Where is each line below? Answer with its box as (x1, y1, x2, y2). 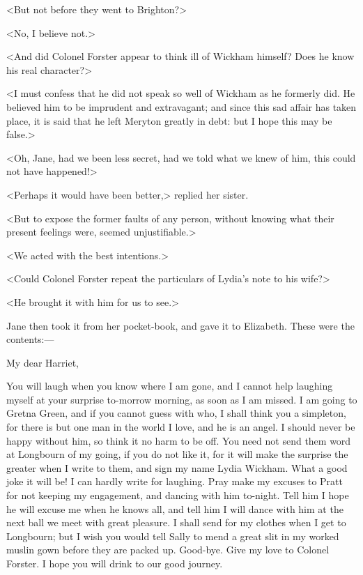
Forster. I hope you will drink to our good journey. (6, 556, 223, 570)
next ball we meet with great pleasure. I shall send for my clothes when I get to (6, 515, 346, 530)
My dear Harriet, (6, 355, 79, 369)
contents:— (6, 332, 54, 346)
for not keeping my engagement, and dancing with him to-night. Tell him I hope (6, 488, 349, 503)
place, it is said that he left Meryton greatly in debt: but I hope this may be (6, 113, 332, 128)
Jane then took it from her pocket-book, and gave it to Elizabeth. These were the (6, 318, 355, 332)
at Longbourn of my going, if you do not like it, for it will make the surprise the (6, 447, 348, 461)
